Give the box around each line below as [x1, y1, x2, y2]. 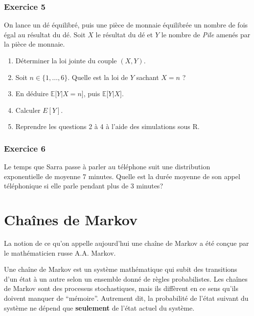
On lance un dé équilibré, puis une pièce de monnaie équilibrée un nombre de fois [4, 20, 248, 30]
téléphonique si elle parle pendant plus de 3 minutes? [4, 181, 163, 191]
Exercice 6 [4, 142, 46, 154]
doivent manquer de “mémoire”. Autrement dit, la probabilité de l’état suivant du [4, 293, 249, 303]
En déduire [15, 88, 48, 99]
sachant [136, 72, 159, 82]
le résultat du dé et [95, 29, 153, 39]
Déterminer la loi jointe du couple [15, 55, 117, 65]
